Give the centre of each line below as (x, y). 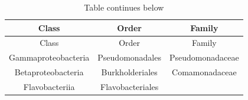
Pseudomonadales (129, 57)
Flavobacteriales (129, 86)
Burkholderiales (129, 72)
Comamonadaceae (204, 72)
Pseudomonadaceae (204, 57)
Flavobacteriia (49, 86)
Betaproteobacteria (49, 72)
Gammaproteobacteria (49, 57)
